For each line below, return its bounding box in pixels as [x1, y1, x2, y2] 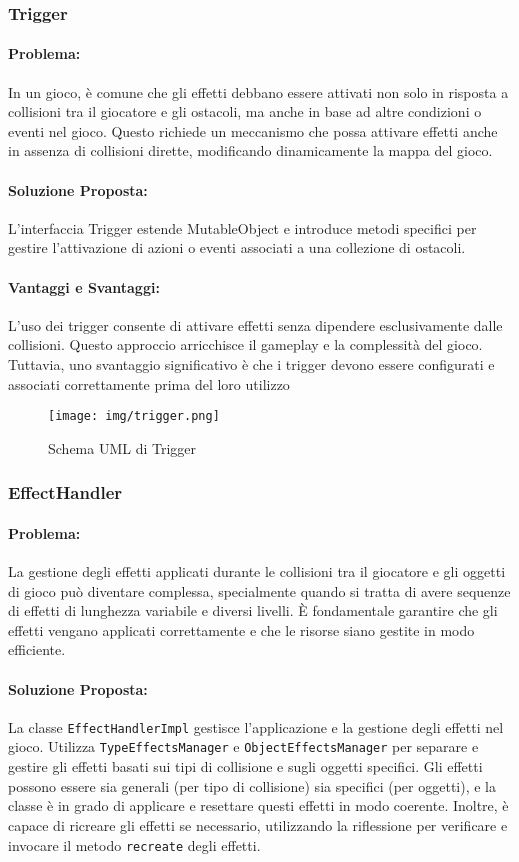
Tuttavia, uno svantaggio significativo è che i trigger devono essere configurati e [8, 353, 495, 374]
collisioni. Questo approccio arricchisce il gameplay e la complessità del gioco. [8, 334, 483, 355]
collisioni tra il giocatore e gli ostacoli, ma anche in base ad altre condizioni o [8, 101, 482, 122]
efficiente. [8, 639, 66, 660]
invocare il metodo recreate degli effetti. [8, 834, 261, 855]
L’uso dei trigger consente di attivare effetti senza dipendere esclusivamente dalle [8, 314, 503, 335]
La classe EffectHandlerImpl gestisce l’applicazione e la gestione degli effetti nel [8, 716, 504, 737]
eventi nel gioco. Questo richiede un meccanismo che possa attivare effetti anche [8, 120, 498, 141]
